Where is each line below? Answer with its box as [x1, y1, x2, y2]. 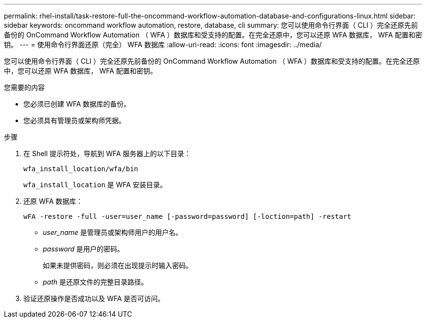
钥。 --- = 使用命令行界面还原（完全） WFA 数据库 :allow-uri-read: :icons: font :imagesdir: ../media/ [4, 40, 322, 49]
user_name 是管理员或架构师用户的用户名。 [43, 228, 182, 236]
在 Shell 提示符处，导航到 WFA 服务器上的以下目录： [23, 149, 191, 158]
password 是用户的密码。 [43, 245, 124, 253]
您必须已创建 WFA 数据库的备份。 [23, 100, 131, 108]
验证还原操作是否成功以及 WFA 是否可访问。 [23, 294, 165, 303]
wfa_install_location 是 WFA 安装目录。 [23, 180, 167, 189]
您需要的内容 [4, 83, 45, 91]
